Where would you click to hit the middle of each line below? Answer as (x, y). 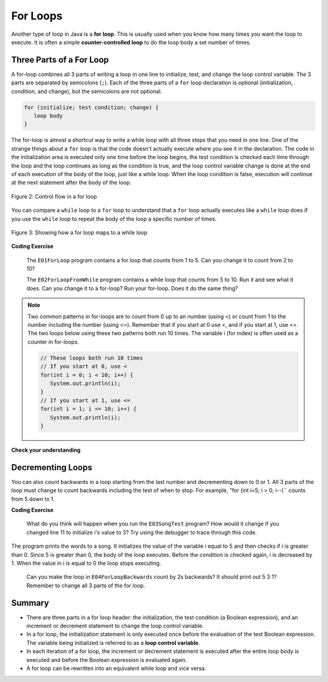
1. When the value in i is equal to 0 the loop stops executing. (86, 563)
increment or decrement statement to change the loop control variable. (115, 626)
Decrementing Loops (52, 467)
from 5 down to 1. (33, 499)
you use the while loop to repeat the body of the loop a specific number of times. (114, 219)
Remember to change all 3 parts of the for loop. (86, 585)
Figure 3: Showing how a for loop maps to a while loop (79, 232)
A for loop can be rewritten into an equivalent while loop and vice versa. (116, 668)
